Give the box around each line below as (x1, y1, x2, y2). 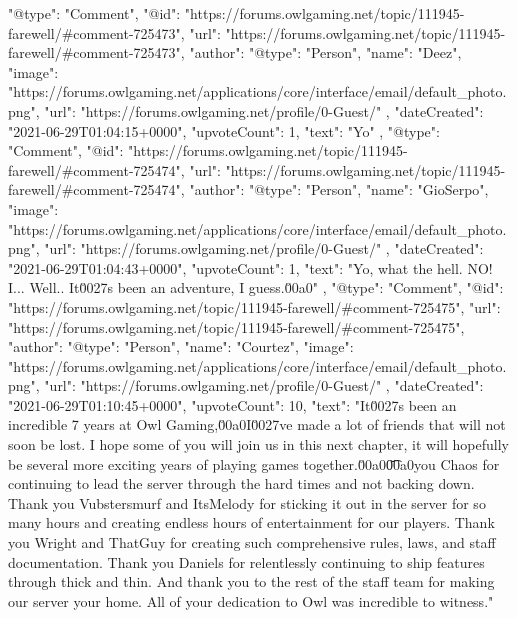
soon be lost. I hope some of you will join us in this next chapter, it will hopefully (8, 434, 509, 455)
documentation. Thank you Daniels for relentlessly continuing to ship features (8, 551, 485, 572)
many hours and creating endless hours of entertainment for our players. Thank (8, 512, 495, 533)
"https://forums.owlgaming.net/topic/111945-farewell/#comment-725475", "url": (8, 296, 501, 317)
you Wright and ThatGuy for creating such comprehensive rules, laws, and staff (8, 532, 496, 553)
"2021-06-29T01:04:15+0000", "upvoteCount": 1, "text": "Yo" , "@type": (8, 120, 440, 141)
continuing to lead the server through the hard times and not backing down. (8, 473, 475, 494)
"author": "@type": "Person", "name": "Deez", (189, 42, 462, 63)
